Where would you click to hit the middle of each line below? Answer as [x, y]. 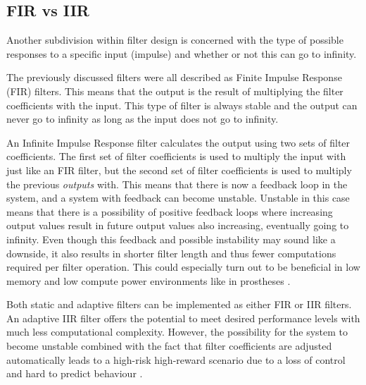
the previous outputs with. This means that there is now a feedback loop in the [177, 184]
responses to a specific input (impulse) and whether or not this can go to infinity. [182, 53]
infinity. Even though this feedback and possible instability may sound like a [171, 239]
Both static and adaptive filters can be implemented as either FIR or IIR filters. [179, 304]
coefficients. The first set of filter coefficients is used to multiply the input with [176, 156]
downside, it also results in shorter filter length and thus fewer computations [171, 253]
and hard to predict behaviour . [75, 373]
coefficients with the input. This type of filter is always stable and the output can [182, 105]
